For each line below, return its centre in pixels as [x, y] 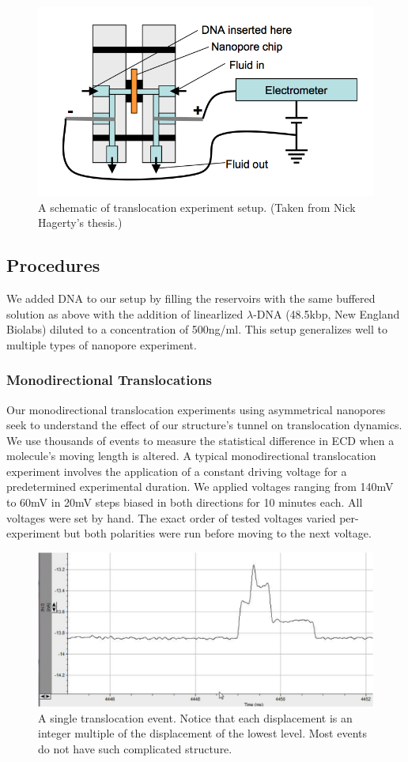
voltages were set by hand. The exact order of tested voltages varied [171, 517]
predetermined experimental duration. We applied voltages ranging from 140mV [200, 487]
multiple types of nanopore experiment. [102, 344]
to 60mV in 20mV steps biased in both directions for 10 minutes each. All [185, 502]
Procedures [53, 265]
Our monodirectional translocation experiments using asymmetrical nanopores [196, 409]
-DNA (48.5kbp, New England [327, 313]
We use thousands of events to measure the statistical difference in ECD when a [200, 440]
